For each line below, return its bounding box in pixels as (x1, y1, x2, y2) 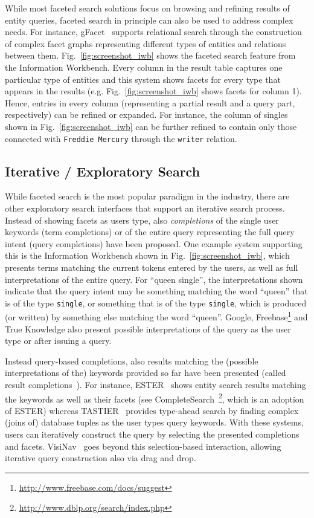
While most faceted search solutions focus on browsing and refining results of (5, 2, 290, 14)
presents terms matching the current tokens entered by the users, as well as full (5, 261, 298, 273)
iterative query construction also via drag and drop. (5, 452, 196, 464)
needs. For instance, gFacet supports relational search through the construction (5, 25, 302, 38)
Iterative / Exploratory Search (5, 161, 200, 180)
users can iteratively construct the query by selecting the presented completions (5, 428, 300, 441)
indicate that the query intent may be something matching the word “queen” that (5, 285, 308, 297)
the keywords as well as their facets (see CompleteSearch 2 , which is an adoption (5, 390, 304, 405)
